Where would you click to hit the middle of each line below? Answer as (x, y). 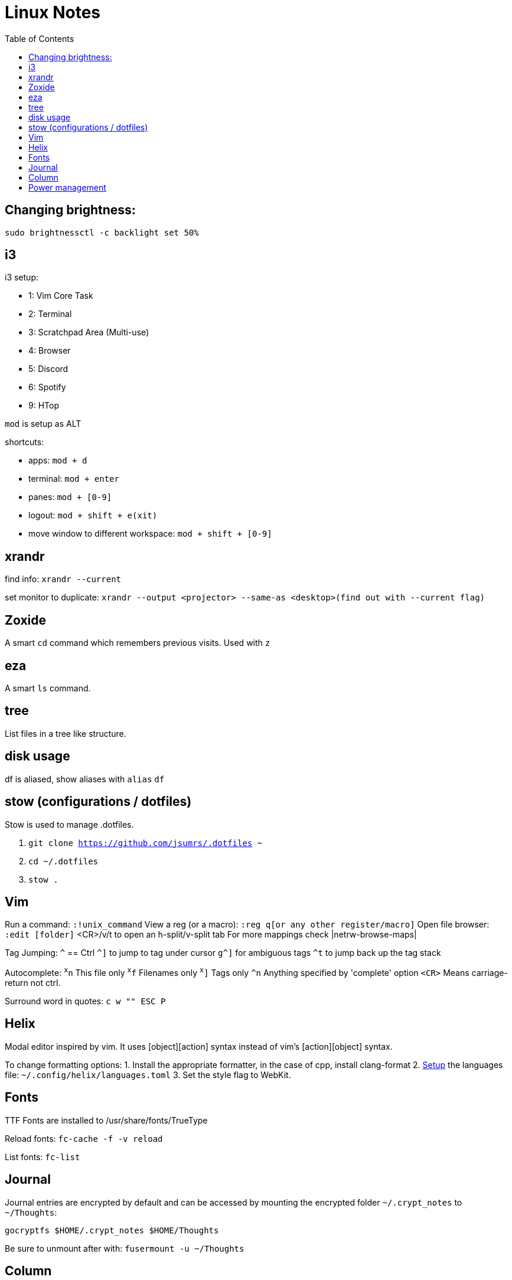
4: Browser (50, 351)
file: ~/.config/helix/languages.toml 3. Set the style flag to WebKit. (148, 1075)
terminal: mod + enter (74, 479)
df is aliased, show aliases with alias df (85, 779)
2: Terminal (50, 314)
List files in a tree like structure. (66, 733)
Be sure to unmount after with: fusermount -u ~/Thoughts (125, 1248)
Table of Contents (40, 38)
